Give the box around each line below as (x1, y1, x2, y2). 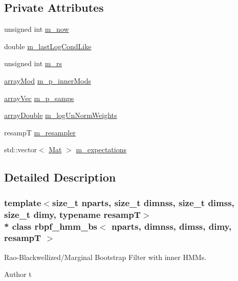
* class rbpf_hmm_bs (4, 219, 98, 232)
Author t (4, 269, 32, 279)
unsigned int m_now (4, 24, 69, 34)
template (4, 196, 41, 209)
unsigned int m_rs (4, 58, 62, 69)
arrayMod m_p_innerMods (4, 75, 91, 86)
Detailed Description (4, 169, 116, 185)
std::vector (4, 144, 37, 155)
